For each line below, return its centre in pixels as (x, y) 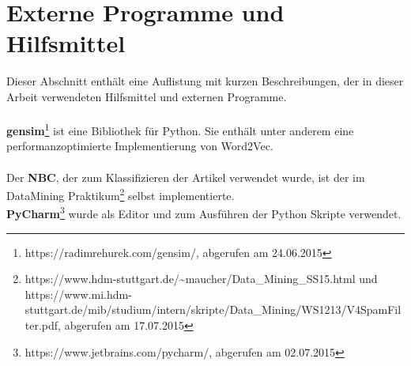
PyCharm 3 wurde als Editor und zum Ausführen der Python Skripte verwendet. (204, 213)
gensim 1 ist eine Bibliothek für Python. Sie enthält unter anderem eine (180, 129)
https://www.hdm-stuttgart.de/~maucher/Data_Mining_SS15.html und (201, 279)
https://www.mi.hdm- (78, 294)
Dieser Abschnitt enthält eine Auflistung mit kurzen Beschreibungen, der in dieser (205, 81)
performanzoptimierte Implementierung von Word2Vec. (140, 146)
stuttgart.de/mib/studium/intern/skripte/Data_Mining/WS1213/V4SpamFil (213, 309)
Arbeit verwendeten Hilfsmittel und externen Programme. (147, 96)
